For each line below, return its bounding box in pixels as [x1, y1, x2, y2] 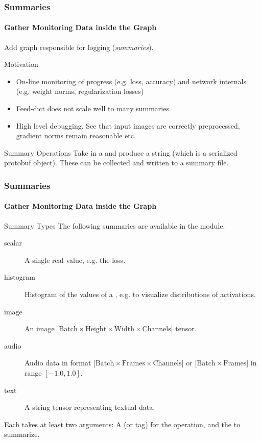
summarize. [4, 429, 40, 439]
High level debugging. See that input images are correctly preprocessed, [16, 120, 240, 131]
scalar [4, 237, 22, 248]
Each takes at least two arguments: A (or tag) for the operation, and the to [4, 419, 241, 429]
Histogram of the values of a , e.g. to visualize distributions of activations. [25, 289, 256, 299]
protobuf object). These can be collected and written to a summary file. [4, 157, 229, 168]
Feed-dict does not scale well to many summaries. [16, 103, 171, 114]
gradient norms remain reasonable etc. [16, 130, 136, 141]
